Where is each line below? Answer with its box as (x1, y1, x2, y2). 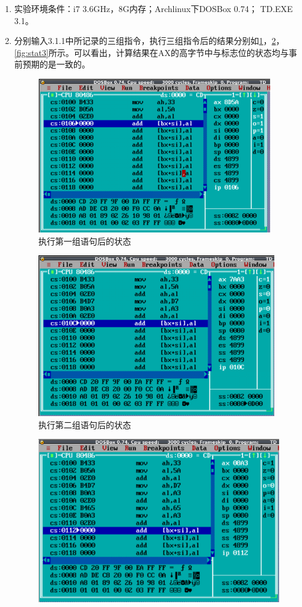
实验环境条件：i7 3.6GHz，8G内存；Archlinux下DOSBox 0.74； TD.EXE (14, 2, 293, 14)
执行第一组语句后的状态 (38, 234, 131, 247)
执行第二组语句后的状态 (38, 418, 131, 431)
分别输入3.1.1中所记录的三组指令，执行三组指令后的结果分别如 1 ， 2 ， (14, 34, 285, 47)
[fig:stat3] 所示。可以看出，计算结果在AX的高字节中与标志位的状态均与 (14, 46, 289, 58)
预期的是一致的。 (22, 58, 90, 70)
